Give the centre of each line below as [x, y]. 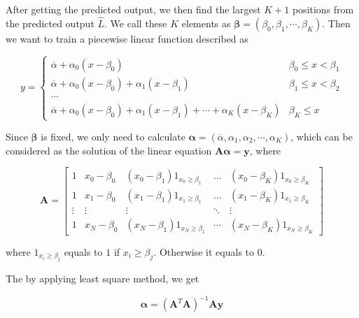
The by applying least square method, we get [103, 278]
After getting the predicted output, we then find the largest [133, 9]
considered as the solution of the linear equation [109, 150]
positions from [323, 9]
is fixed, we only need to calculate [113, 137]
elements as [206, 23]
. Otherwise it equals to [204, 251]
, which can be [322, 137]
